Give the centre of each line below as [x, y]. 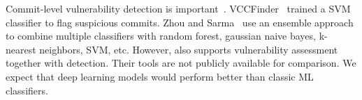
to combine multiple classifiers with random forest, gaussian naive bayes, [161, 36]
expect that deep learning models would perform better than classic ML [160, 76]
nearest [21, 49]
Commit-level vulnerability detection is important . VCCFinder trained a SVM [178, 8]
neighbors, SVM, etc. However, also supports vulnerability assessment [189, 49]
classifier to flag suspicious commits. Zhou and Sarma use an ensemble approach [180, 22]
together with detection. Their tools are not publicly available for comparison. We [181, 63]
